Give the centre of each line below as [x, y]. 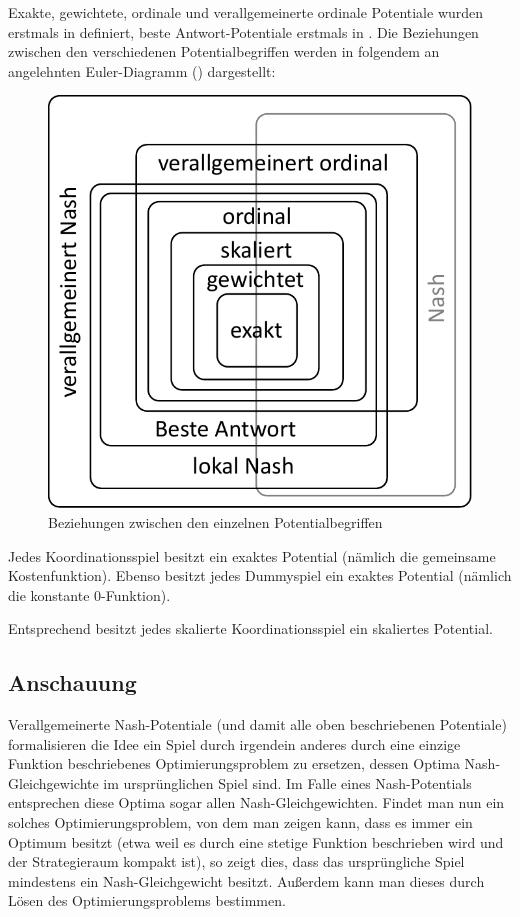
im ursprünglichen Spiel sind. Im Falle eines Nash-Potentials [287, 782]
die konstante [49, 594]
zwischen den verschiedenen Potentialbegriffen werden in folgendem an [224, 51]
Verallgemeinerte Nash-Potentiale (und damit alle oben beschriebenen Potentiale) [257, 724]
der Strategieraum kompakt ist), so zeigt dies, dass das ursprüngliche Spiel [236, 861]
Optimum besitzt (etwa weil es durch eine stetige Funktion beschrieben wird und [256, 841]
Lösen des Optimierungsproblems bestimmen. [147, 900]
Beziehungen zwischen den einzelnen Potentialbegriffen [215, 521]
